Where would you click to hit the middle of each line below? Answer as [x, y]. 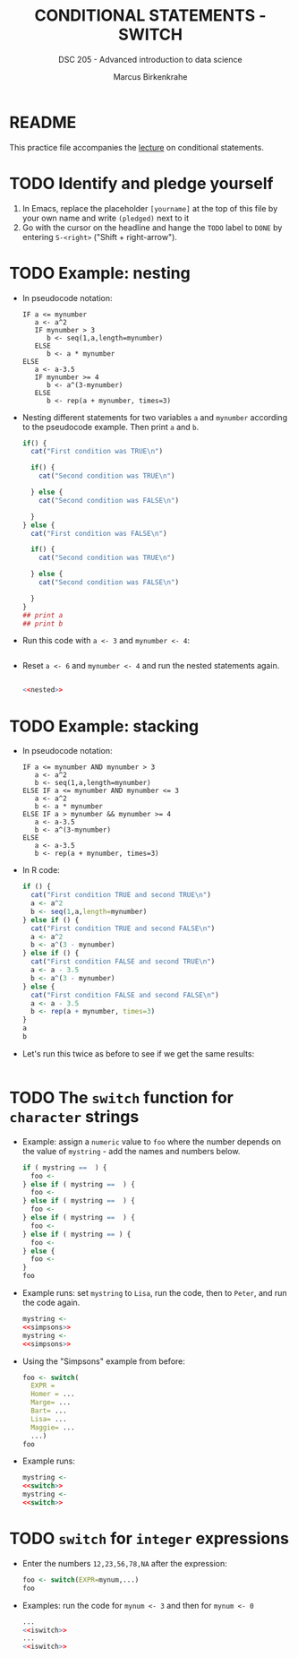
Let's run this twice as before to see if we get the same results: [138, 1053]
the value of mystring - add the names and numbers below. [131, 1151]
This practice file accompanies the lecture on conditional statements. [136, 147]
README [43, 122]
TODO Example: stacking [104, 726]
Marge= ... [51, 1403]
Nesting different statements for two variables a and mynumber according [155, 417]
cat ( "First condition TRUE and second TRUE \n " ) [121, 895]
